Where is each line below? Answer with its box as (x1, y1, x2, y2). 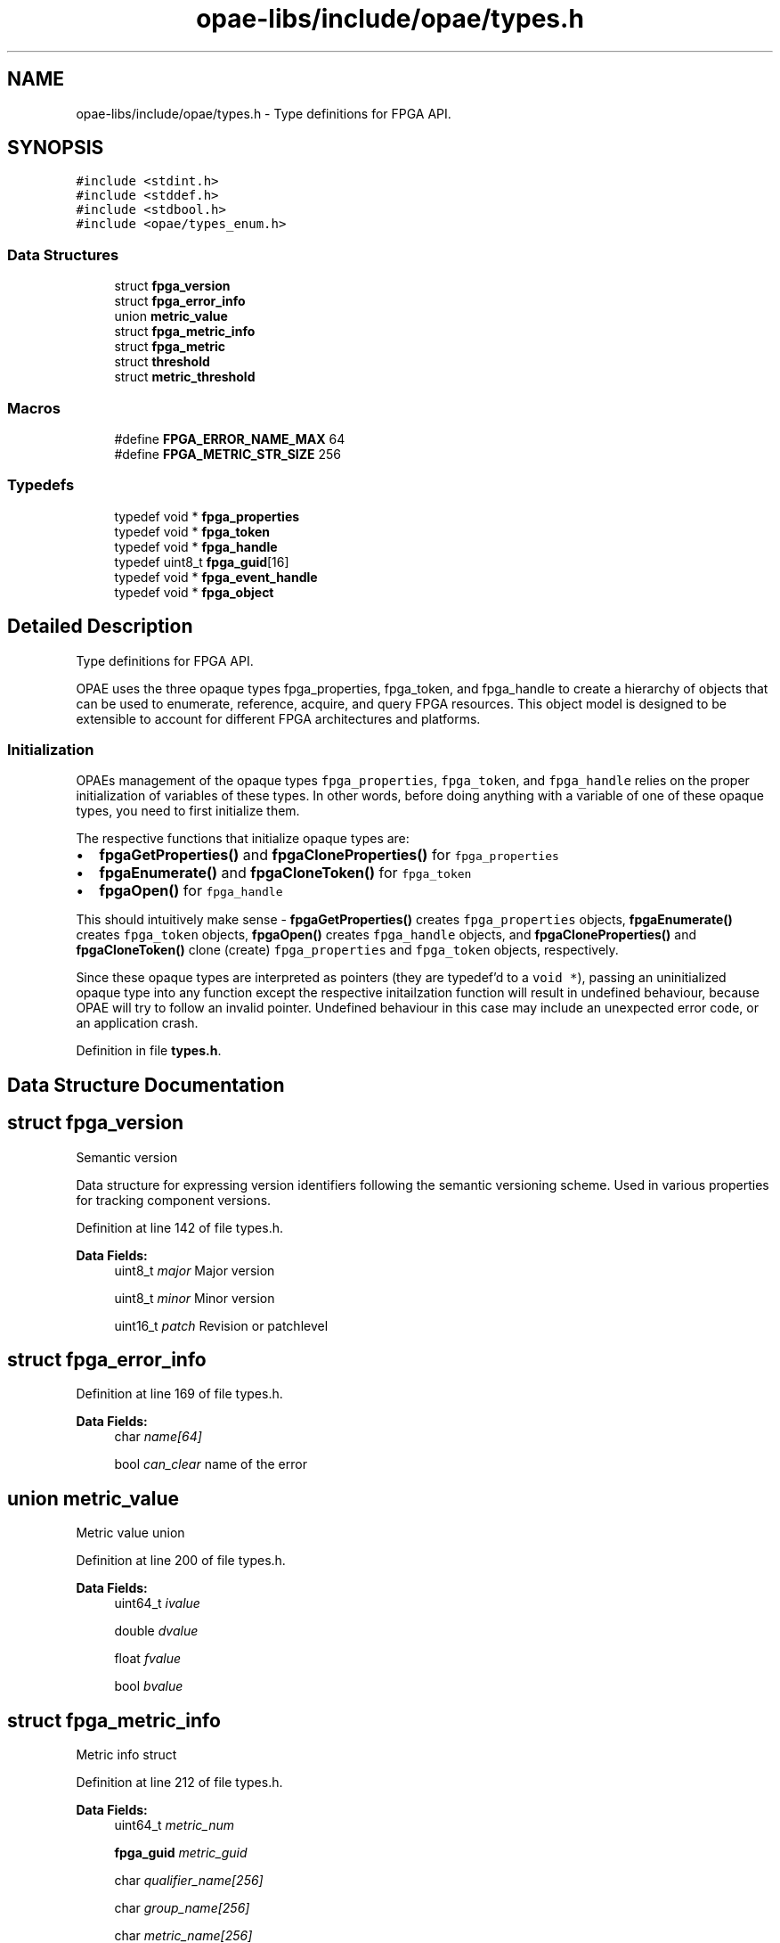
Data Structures (7, 245, 119, 264)
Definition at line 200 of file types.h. (76, 1553, 286, 1569)
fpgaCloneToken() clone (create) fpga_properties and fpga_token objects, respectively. (76, 942, 619, 958)
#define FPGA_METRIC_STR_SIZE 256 (114, 446, 342, 462)
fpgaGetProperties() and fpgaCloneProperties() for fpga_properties (99, 846, 559, 865)
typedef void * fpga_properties (114, 508, 300, 524)
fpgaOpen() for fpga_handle (99, 881, 283, 900)
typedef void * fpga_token (114, 523, 271, 539)
